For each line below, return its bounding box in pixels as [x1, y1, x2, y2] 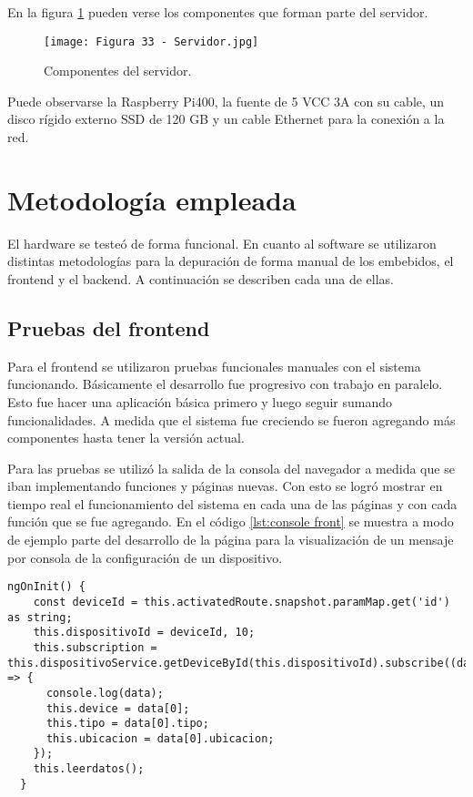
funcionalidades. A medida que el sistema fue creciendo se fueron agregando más [7, 410, 456, 429]
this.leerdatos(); [33, 762, 145, 776]
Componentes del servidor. [44, 61, 192, 80]
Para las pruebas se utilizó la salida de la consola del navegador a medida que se [7, 458, 455, 477]
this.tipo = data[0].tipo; [45, 717, 209, 731]
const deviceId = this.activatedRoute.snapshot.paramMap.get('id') [33, 595, 450, 608]
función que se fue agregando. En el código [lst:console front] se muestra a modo [7, 512, 454, 531]
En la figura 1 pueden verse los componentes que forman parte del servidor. [7, 3, 428, 21]
